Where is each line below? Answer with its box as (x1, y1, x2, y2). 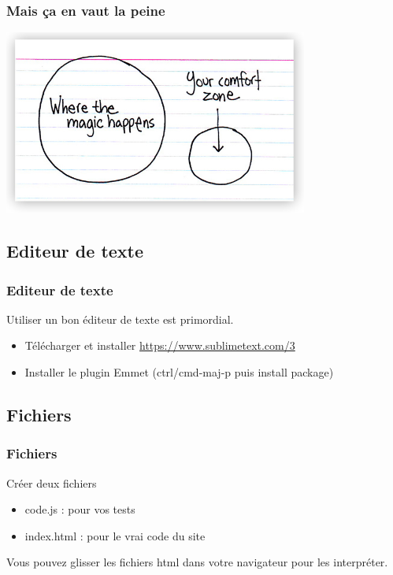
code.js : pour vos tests (24, 501, 135, 517)
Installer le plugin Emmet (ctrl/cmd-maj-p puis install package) (24, 364, 334, 380)
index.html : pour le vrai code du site (24, 527, 206, 543)
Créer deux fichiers (6, 474, 97, 491)
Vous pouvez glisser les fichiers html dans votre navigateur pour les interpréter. (6, 554, 388, 570)
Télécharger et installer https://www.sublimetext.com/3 (24, 337, 295, 354)
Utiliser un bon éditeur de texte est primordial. (6, 310, 234, 327)
